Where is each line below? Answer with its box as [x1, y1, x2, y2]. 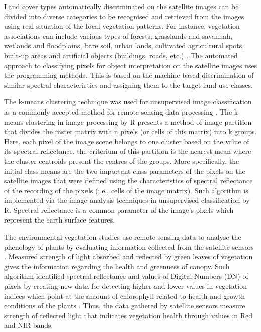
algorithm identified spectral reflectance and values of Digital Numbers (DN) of [4, 271, 248, 281]
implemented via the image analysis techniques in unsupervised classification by [4, 195, 250, 205]
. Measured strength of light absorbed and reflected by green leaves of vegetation [4, 251, 253, 262]
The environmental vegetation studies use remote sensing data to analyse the [4, 232, 241, 242]
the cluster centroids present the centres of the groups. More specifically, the [4, 155, 239, 166]
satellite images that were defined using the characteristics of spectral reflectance [4, 175, 253, 186]
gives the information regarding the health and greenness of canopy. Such [4, 261, 230, 271]
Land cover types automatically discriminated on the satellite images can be [4, 1, 239, 11]
